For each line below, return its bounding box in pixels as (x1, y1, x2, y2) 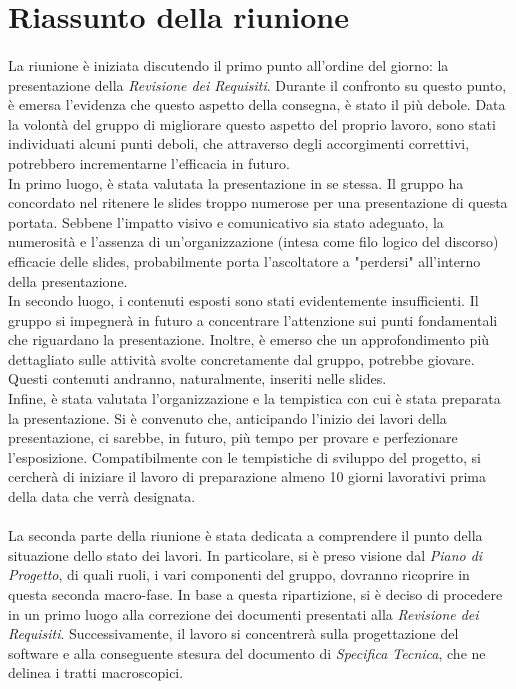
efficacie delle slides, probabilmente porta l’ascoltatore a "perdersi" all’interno (8, 250, 481, 271)
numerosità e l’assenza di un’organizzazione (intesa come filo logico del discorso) (8, 231, 499, 252)
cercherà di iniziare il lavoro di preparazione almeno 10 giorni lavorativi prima (8, 466, 486, 487)
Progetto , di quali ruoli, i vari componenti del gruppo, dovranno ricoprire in (8, 564, 470, 585)
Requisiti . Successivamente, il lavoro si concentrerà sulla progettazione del (8, 623, 459, 644)
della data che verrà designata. (8, 486, 196, 507)
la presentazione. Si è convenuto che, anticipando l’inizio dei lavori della (8, 407, 447, 428)
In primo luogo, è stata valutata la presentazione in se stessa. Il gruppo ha (8, 172, 464, 193)
